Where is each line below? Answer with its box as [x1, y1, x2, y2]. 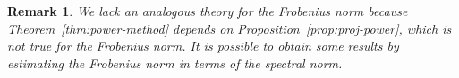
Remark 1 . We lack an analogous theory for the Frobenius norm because [7, 2, 408, 19]
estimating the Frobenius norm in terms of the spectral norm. [7, 53, 343, 72]
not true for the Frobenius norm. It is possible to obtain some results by [7, 36, 399, 55]
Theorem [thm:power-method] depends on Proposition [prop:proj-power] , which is [7, 19, 452, 37]
